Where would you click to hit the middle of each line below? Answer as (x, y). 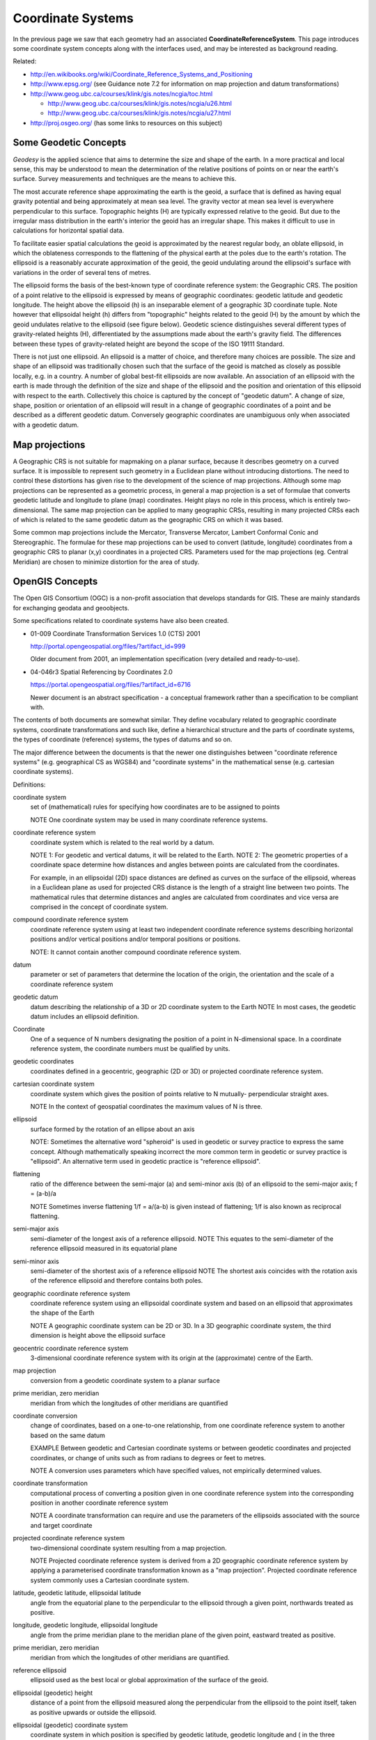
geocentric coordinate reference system (71, 1348)
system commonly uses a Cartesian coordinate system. (110, 1580)
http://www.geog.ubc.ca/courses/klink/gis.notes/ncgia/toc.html (122, 93)
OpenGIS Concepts (55, 582)
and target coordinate (61, 1525)
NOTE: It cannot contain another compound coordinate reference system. (136, 952)
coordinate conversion (45, 1416)
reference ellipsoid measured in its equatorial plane (104, 1249)
